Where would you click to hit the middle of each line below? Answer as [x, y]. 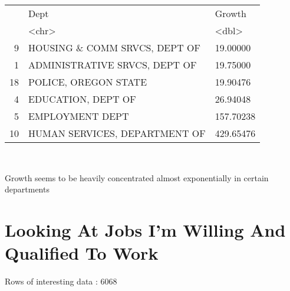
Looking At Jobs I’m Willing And [145, 229]
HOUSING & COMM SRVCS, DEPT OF [114, 48]
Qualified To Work [82, 253]
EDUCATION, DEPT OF [82, 99]
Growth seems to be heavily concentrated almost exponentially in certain [137, 177]
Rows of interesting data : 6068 [61, 281]
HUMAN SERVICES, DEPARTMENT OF [117, 133]
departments [27, 189]
